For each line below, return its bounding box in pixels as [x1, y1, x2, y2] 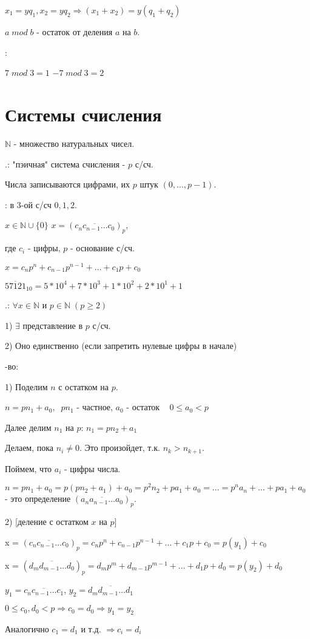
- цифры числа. [64, 462, 121, 475]
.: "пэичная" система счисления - [5, 157, 126, 170]
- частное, [76, 401, 113, 413]
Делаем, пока [5, 441, 54, 454]
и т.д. [81, 623, 101, 635]
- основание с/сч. [70, 242, 135, 254]
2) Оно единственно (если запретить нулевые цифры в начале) [5, 339, 237, 352]
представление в [22, 319, 83, 331]
